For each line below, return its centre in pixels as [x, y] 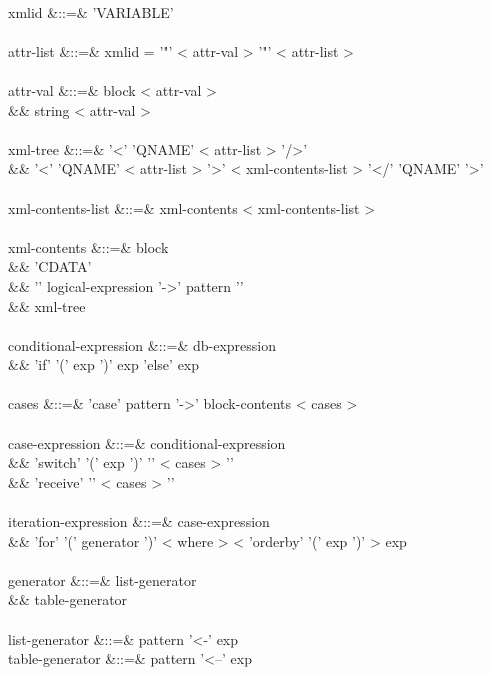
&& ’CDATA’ [50, 266]
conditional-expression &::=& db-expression [142, 344]
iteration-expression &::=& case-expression [139, 521]
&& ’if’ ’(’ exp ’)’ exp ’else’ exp [104, 364]
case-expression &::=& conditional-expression [147, 442]
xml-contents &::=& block [88, 246]
